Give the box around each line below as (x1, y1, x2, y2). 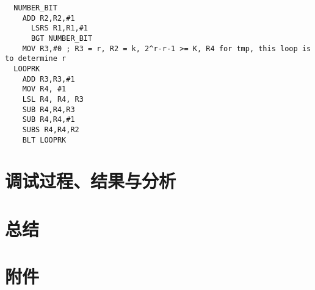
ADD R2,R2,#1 (22, 13, 75, 23)
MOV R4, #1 (22, 85, 67, 94)
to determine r (5, 54, 67, 63)
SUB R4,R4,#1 (22, 115, 75, 124)
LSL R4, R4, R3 (22, 94, 84, 104)
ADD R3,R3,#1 (22, 74, 75, 83)
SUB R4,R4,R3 (22, 105, 75, 114)
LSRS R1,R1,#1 (31, 24, 89, 33)
